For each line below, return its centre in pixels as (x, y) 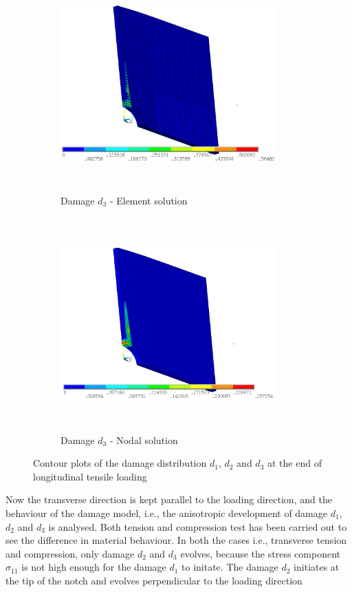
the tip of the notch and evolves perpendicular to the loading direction (154, 580)
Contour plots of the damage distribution (120, 463)
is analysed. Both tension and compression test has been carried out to (198, 526)
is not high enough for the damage (94, 567)
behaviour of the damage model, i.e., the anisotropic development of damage (166, 512)
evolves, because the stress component (260, 553)
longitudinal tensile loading (90, 476)
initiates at (317, 567)
